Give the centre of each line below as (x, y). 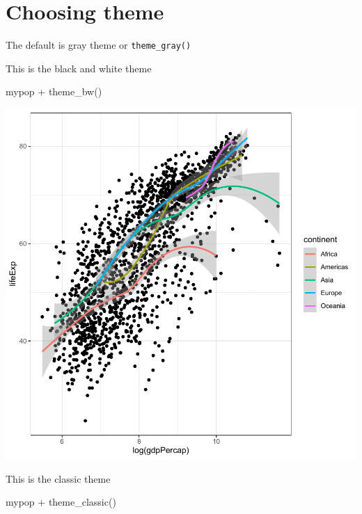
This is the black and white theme (79, 68)
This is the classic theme (58, 478)
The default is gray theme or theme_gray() (99, 45)
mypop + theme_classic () (61, 502)
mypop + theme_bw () (54, 91)
